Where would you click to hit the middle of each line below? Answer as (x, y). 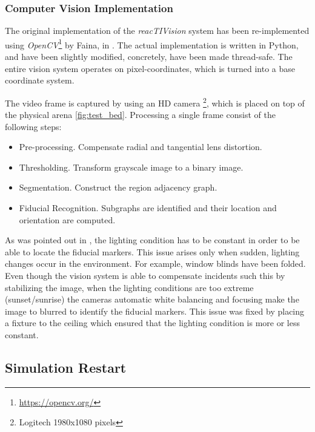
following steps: (33, 126)
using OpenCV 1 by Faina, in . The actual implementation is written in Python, (152, 44)
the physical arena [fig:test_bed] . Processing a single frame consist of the (140, 115)
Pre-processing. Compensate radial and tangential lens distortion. (141, 147)
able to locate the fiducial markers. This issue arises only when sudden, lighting (152, 251)
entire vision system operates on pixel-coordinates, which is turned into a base (150, 68)
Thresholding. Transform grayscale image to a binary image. (131, 167)
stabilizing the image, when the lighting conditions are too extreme (129, 287)
